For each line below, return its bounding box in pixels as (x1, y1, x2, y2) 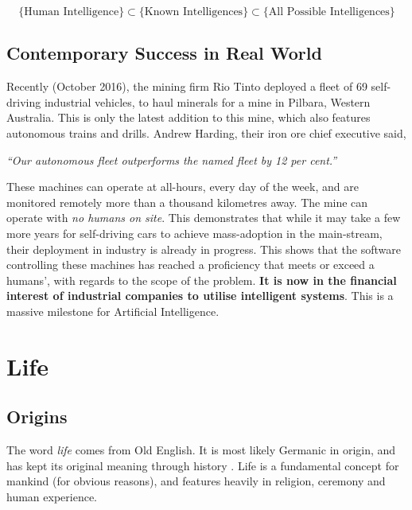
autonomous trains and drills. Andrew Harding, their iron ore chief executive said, (6, 124, 406, 141)
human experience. (6, 488, 97, 504)
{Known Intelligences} (138, 6, 249, 18)
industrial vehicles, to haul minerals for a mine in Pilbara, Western (44, 93, 371, 110)
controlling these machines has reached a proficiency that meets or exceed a (6, 256, 375, 273)
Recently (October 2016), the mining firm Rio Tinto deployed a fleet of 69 (6, 78, 367, 95)
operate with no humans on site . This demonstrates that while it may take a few (6, 209, 401, 226)
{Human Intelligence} (18, 6, 125, 18)
